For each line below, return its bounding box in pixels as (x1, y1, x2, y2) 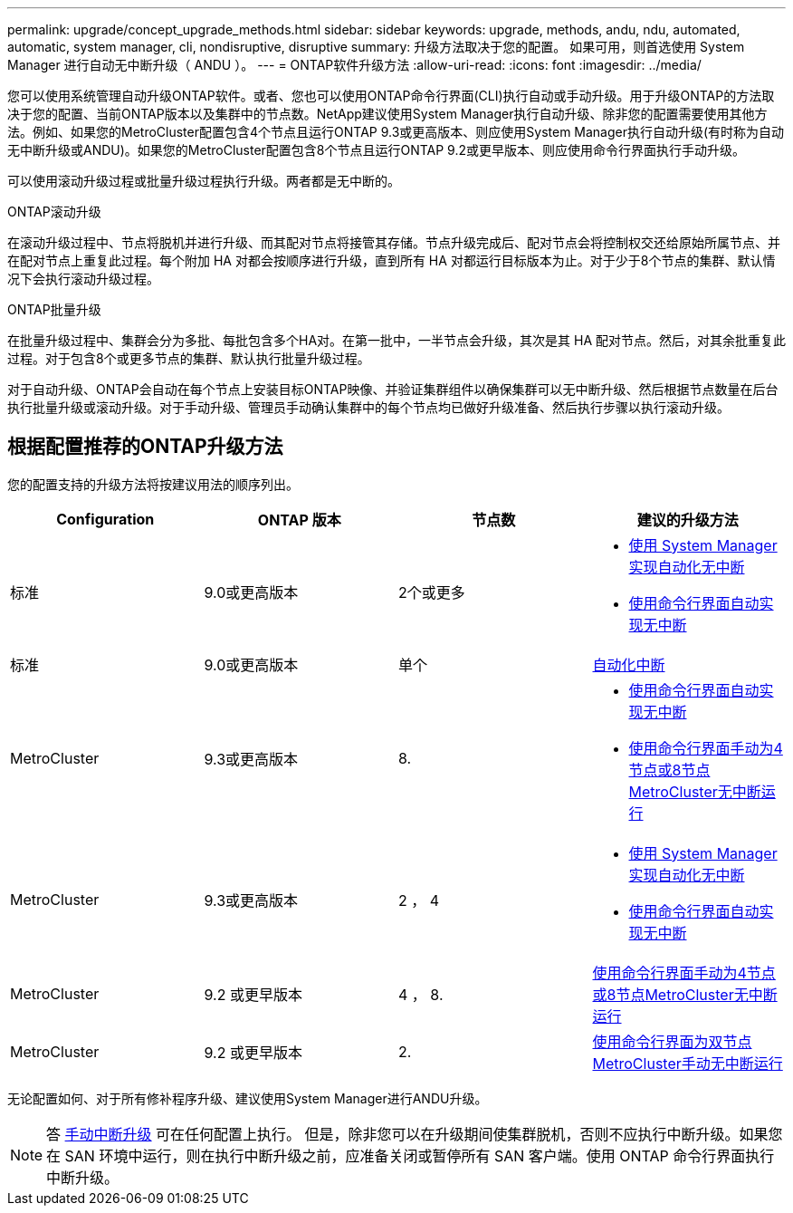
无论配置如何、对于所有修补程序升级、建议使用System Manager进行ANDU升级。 (7, 1090, 488, 1106)
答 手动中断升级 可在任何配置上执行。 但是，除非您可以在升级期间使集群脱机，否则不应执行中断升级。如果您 (46, 1124, 783, 1143)
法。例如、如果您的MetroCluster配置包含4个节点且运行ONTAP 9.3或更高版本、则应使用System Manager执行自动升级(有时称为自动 (7, 124, 785, 140)
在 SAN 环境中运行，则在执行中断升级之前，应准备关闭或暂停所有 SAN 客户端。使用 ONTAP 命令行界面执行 (46, 1146, 775, 1165)
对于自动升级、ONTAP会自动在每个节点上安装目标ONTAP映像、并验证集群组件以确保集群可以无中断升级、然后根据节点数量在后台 (7, 381, 779, 397)
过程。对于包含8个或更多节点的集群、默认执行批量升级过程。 (7, 351, 370, 366)
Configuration (56, 509, 155, 528)
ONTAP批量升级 (7, 302, 101, 317)
